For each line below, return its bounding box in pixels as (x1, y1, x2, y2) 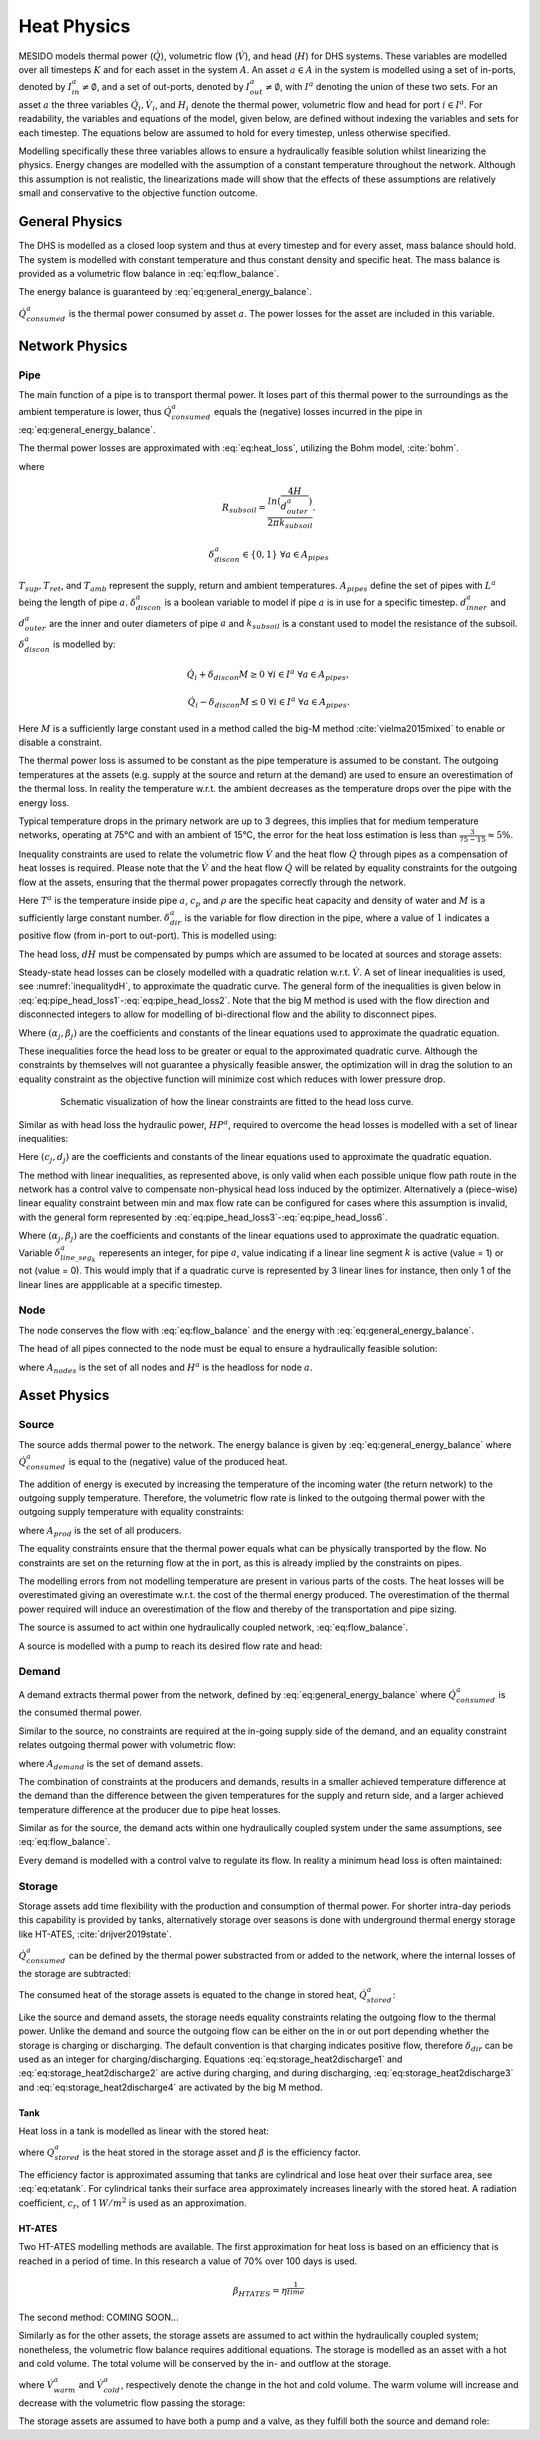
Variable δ (18, 1246, 61, 1259)
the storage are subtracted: (18, 1967, 132, 1979)
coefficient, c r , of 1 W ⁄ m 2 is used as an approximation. (18, 2196, 247, 2211)
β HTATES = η (232, 2285, 288, 2299)
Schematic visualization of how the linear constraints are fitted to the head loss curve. (60, 1096, 414, 1108)
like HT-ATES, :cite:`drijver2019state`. (18, 1928, 172, 1940)
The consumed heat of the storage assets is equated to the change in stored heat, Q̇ (18, 1988, 368, 2000)
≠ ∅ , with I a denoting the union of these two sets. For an (265, 80, 499, 93)
